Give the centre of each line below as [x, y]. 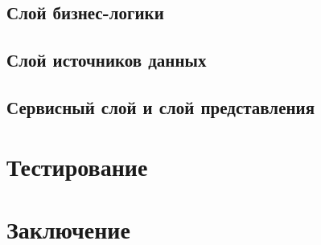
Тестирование [77, 166]
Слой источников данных [107, 60]
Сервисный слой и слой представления [161, 106]
